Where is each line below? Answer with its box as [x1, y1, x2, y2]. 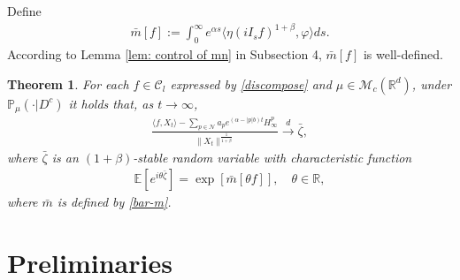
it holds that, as [68, 94, 154, 112]
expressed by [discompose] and [170, 74, 332, 93]
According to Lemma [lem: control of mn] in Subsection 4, [7, 44, 322, 63]
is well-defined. [363, 44, 443, 63]
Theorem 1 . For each [7, 74, 129, 93]
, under [411, 74, 452, 93]
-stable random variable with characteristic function [133, 148, 412, 166]
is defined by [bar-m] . [57, 193, 172, 211]
